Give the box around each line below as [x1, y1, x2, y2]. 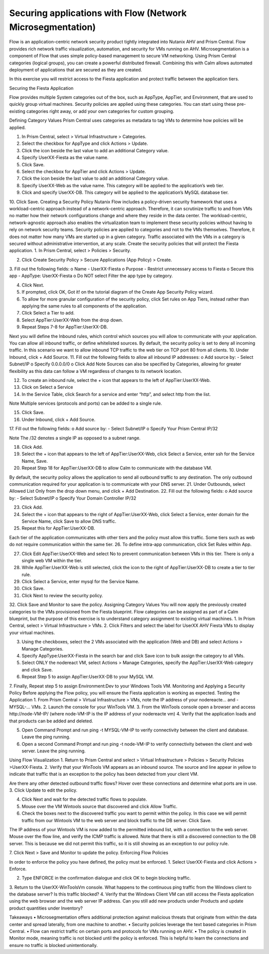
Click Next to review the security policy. [21, 592, 103, 599]
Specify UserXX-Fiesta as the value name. [21, 155, 109, 161]
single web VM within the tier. [21, 557, 83, 564]
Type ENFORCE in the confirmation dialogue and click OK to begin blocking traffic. [21, 875, 191, 881]
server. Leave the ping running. [21, 748, 86, 754]
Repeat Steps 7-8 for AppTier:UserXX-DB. [21, 324, 108, 330]
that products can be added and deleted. [9, 718, 93, 724]
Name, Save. [21, 458, 48, 464]
